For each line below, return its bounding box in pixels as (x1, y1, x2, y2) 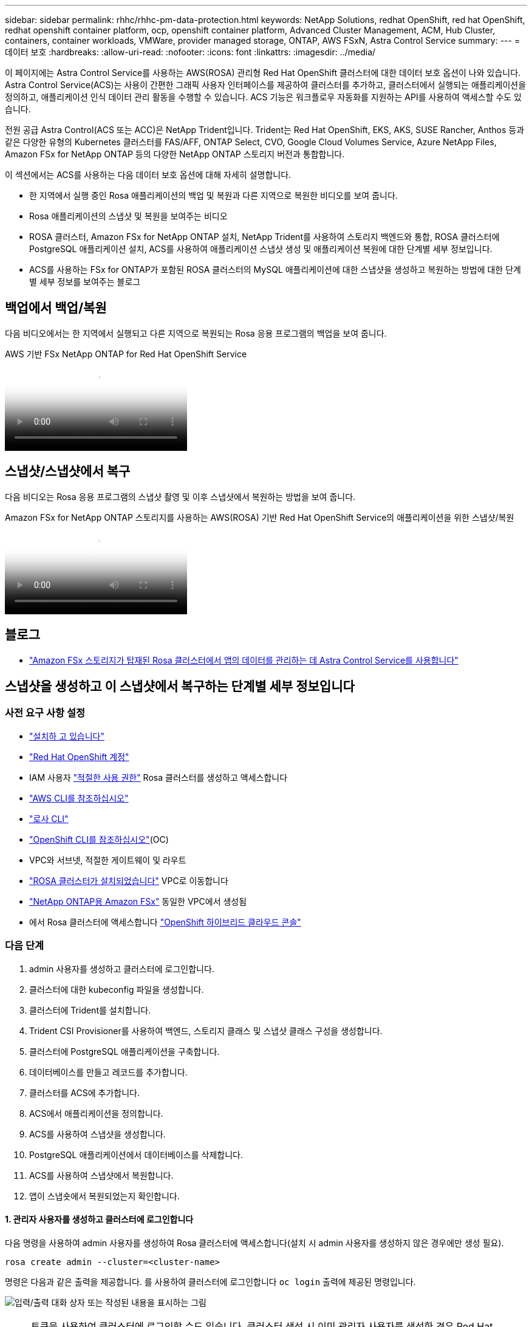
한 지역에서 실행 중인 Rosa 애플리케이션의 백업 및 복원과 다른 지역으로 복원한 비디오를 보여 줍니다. (29, 190, 398, 201)
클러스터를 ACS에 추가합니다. (29, 1087, 140, 1098)
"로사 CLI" (29, 813, 69, 824)
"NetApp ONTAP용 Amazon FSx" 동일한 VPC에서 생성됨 (29, 896, 247, 907)
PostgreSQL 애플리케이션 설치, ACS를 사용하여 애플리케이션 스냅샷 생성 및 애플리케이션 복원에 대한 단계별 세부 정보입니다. (29, 244, 493, 254)
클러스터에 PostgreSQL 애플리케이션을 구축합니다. (29, 1046, 220, 1057)
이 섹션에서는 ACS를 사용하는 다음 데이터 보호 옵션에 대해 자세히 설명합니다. (5, 170, 292, 180)
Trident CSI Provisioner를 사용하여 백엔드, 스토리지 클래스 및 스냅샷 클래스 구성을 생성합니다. (29, 1025, 383, 1036)
